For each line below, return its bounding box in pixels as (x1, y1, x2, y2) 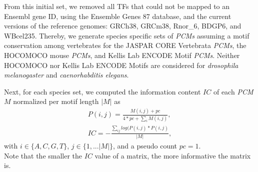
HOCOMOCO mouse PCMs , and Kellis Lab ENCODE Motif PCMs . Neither (4, 49, 240, 60)
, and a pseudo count (113, 140, 177, 151)
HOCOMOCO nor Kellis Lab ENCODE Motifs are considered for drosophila (4, 59, 238, 70)
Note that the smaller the (4, 150, 82, 160)
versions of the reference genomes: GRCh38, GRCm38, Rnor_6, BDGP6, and (4, 20, 241, 31)
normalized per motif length (13, 96, 99, 106)
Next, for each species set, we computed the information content (4, 86, 201, 96)
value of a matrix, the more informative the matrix (94, 150, 251, 160)
